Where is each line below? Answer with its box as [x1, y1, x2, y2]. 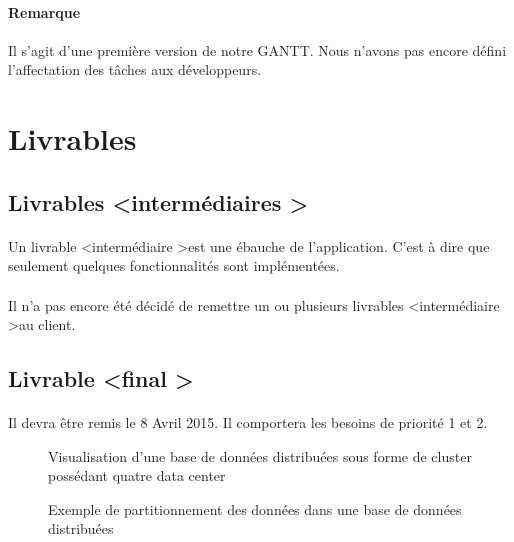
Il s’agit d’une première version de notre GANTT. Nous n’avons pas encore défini [8, 39, 507, 60]
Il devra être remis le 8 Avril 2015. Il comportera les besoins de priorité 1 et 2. [8, 412, 488, 433]
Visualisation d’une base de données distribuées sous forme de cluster [48, 445, 472, 466]
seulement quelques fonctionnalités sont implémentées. [8, 255, 340, 276]
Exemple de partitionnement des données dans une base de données [48, 498, 462, 519]
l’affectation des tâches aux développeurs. [8, 59, 262, 80]
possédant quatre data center [48, 465, 226, 486]
